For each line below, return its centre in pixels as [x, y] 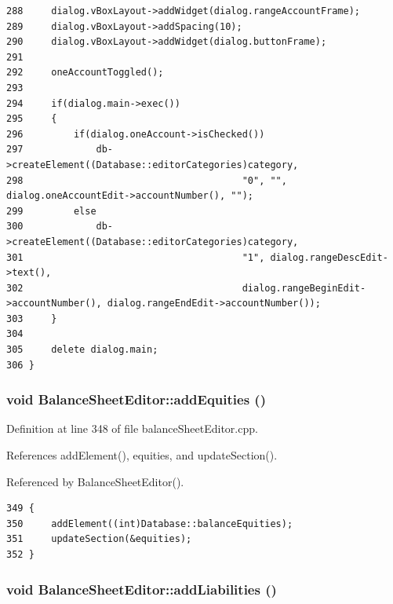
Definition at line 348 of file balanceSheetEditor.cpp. [132, 428]
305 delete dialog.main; [82, 350]
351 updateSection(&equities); [99, 539]
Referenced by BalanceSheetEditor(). [95, 481]
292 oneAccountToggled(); [85, 73]
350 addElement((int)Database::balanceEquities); [150, 523]
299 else [51, 211]
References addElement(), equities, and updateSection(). [142, 455]
